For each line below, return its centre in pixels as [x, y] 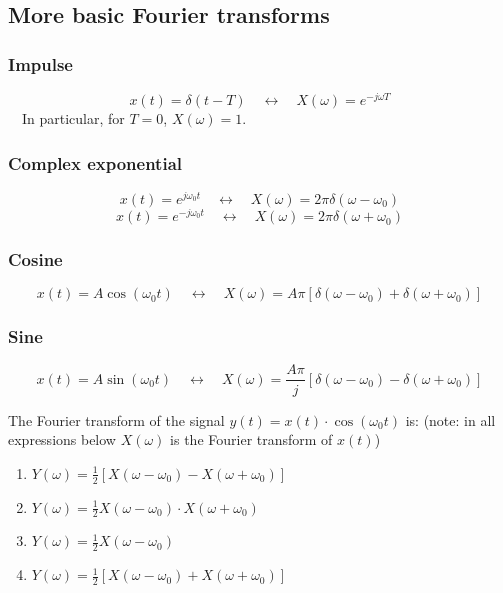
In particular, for [73, 118]
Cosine [35, 258]
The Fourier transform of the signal [116, 419]
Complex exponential [95, 162]
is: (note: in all [450, 419]
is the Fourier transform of [251, 439]
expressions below [62, 439]
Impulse [40, 63]
